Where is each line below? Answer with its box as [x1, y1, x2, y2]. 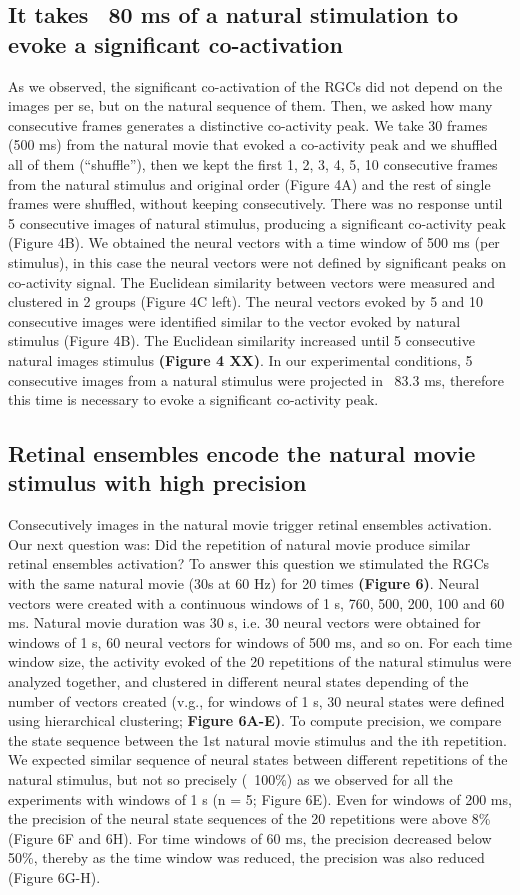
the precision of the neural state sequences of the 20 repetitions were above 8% [8, 808, 491, 829]
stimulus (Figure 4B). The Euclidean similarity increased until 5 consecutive [8, 330, 475, 351]
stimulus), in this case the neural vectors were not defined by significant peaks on [8, 251, 507, 272]
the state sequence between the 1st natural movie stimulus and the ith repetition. [8, 729, 507, 750]
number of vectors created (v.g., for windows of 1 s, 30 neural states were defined [8, 690, 505, 711]
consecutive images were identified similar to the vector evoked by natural [8, 310, 461, 331]
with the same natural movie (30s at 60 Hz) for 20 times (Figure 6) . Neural [8, 573, 480, 594]
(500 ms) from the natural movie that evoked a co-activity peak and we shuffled [8, 134, 498, 155]
